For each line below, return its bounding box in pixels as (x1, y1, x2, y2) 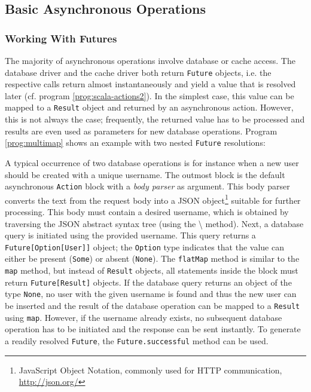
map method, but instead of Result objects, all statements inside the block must (5, 264, 298, 277)
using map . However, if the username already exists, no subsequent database (5, 311, 282, 323)
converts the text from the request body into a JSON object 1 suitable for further (5, 192, 301, 206)
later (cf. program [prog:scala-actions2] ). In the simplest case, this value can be (5, 89, 294, 102)
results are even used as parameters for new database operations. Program (5, 124, 278, 137)
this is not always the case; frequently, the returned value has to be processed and (5, 113, 305, 125)
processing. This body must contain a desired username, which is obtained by (5, 206, 289, 218)
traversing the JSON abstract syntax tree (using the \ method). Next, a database (5, 217, 304, 229)
